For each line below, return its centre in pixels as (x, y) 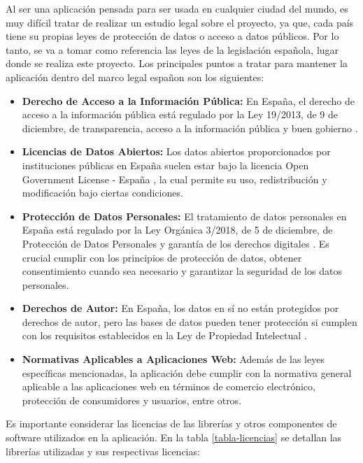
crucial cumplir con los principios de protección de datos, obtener (162, 257)
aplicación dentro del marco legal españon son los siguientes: (135, 77)
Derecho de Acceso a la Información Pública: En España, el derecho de (188, 100)
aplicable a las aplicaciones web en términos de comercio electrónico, (169, 386)
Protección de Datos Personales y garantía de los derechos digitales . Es (176, 243)
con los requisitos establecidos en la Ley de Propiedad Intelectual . (164, 335)
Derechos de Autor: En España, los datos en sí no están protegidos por (180, 308)
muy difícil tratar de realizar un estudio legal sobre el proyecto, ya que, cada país (180, 22)
